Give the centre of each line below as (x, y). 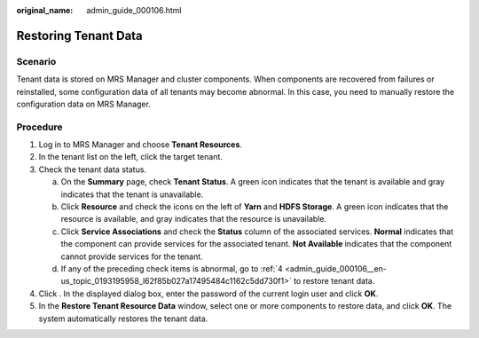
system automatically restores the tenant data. (123, 318)
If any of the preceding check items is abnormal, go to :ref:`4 (172, 268)
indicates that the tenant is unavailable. (132, 194)
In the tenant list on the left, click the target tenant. (131, 157)
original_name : (45, 10)
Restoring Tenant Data (80, 35)
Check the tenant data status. (92, 169)
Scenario (36, 61)
